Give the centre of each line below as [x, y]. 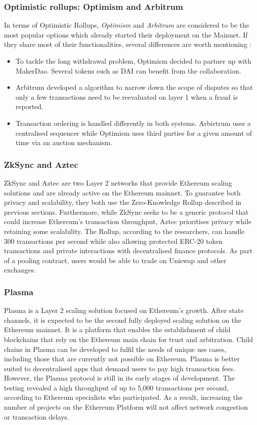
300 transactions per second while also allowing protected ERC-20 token [113, 241]
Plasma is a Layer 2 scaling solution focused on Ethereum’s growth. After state [124, 310]
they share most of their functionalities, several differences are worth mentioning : [128, 44]
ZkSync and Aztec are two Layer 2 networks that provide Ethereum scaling [118, 182]
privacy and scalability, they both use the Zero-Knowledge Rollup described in [123, 202]
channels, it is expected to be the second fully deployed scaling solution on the [123, 320]
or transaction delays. [37, 416]
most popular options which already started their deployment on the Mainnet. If [126, 34]
